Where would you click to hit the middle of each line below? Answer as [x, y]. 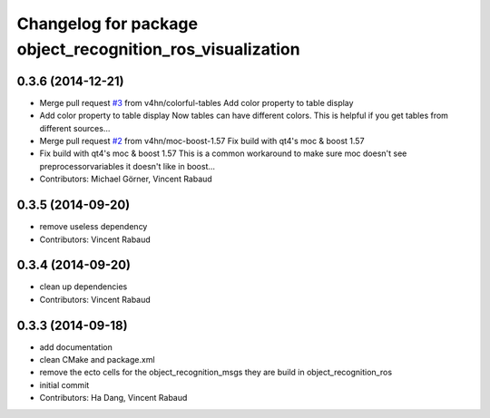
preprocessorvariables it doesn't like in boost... [127, 166]
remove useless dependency [93, 227]
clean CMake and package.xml [97, 360]
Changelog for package [108, 24]
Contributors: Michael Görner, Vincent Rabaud [126, 179]
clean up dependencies [83, 287]
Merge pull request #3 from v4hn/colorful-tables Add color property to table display [196, 102]
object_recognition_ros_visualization [158, 49]
